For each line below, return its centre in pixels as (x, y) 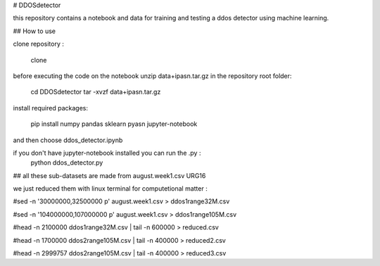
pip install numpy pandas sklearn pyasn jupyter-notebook (114, 124)
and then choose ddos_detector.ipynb (68, 140)
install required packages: (50, 108)
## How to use (34, 31)
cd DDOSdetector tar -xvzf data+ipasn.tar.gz (96, 92)
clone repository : (39, 44)
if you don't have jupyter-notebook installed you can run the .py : (107, 153)
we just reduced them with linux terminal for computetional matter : (110, 189)
